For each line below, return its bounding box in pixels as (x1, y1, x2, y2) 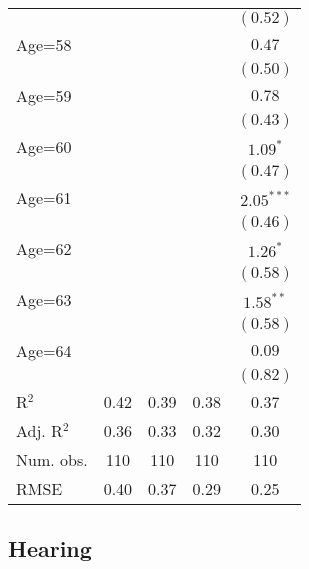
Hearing (8, 533, 92, 564)
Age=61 (16, 186, 72, 209)
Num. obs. (16, 448, 88, 471)
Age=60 (16, 135, 72, 158)
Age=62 (16, 237, 72, 260)
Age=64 (16, 339, 72, 362)
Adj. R (16, 419, 63, 442)
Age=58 (16, 33, 72, 56)
